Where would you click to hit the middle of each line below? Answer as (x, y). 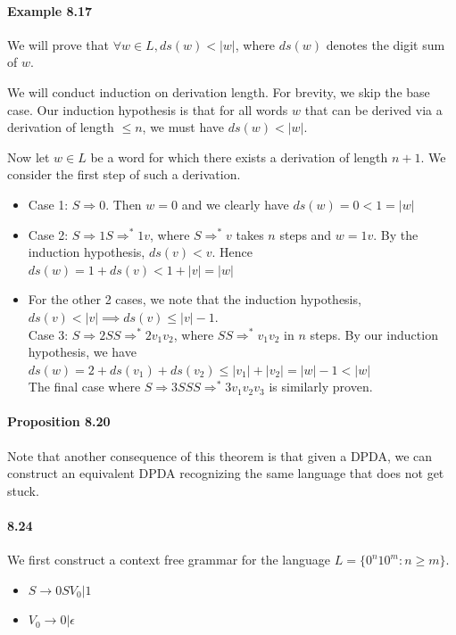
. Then (124, 204)
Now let (29, 157)
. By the (396, 234)
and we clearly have (235, 204)
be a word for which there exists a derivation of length (239, 157)
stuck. (23, 490)
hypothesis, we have (82, 352)
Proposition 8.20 (59, 421)
